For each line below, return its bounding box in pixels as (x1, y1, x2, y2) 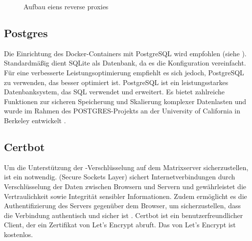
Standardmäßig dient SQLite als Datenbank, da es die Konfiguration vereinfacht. (4, 58, 246, 68)
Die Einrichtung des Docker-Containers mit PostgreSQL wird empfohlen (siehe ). (4, 48, 247, 58)
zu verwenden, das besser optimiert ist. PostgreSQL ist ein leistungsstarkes (4, 77, 229, 87)
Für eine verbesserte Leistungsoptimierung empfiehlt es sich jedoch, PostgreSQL (4, 67, 244, 77)
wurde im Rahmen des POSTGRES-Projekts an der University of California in (4, 106, 240, 116)
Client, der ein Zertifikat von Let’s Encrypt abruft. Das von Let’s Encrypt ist (4, 219, 236, 230)
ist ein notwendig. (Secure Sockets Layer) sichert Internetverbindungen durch (4, 172, 235, 182)
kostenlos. (4, 229, 33, 239)
